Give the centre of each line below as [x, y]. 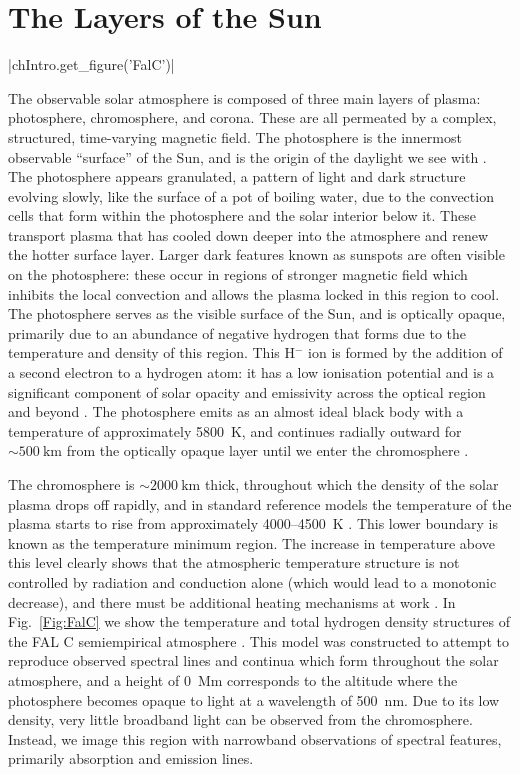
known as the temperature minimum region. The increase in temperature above [251, 542]
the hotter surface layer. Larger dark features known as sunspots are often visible [256, 254]
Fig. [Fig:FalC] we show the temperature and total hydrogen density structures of [259, 621]
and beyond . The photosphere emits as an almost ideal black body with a [236, 411]
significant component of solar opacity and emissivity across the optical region [247, 391]
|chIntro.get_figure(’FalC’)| [91, 64]
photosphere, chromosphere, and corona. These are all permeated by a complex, [252, 117]
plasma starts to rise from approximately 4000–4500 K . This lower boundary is [253, 523]
